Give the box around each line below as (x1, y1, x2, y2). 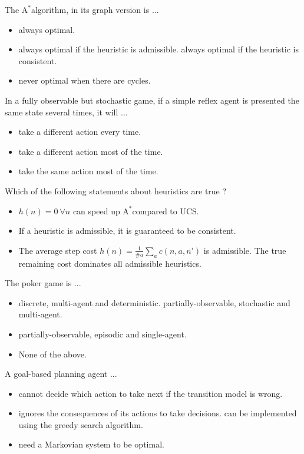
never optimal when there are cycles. (18, 74, 151, 87)
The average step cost (18, 244, 97, 256)
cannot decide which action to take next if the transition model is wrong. (18, 387, 283, 399)
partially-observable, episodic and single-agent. (18, 327, 187, 340)
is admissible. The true (203, 244, 286, 256)
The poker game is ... (5, 277, 81, 289)
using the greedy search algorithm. (18, 418, 143, 430)
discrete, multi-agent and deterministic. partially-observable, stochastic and (18, 296, 290, 309)
